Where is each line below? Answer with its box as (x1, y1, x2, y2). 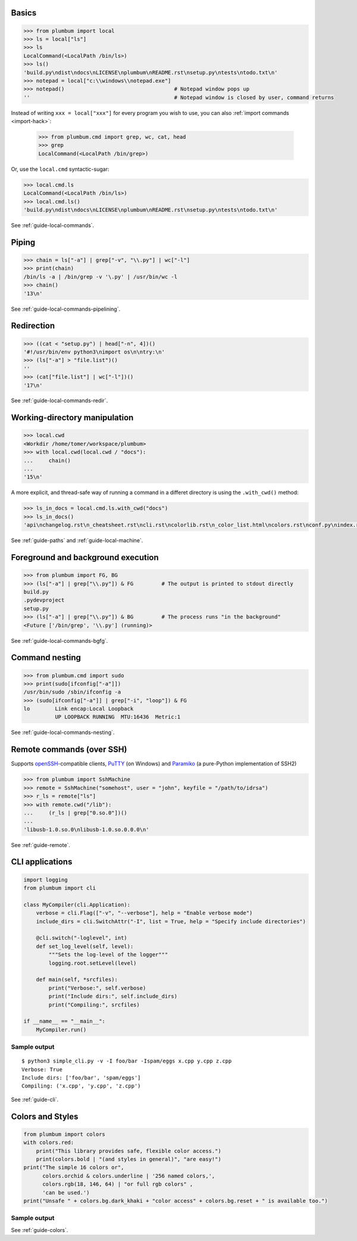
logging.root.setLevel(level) (48, 959, 137, 967)
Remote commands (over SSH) (11, 745, 127, 755)
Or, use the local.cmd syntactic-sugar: (11, 165, 109, 173)
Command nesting (11, 652, 82, 663)
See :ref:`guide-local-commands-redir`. (11, 397, 108, 404)
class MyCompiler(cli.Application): (23, 901, 131, 908)
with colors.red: (23, 1139, 74, 1146)
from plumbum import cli (23, 884, 96, 892)
